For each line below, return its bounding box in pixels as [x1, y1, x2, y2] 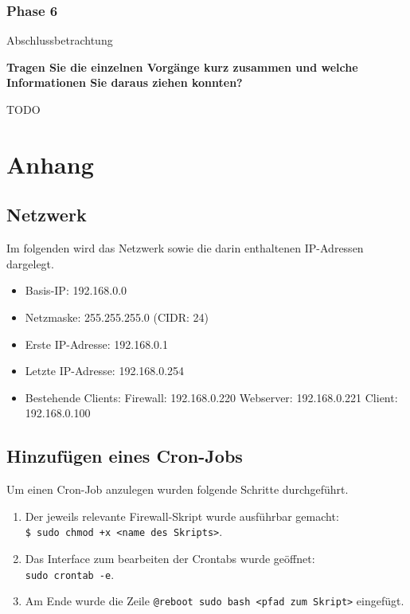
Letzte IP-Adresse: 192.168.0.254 [25, 362, 185, 379]
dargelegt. [6, 255, 54, 272]
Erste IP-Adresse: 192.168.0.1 [25, 335, 168, 352]
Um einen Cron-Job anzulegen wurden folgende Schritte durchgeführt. [6, 481, 349, 498]
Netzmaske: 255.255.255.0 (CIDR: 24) [25, 308, 209, 325]
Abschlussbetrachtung [6, 32, 113, 49]
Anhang [6, 147, 94, 180]
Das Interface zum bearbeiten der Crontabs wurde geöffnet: [25, 549, 315, 566]
